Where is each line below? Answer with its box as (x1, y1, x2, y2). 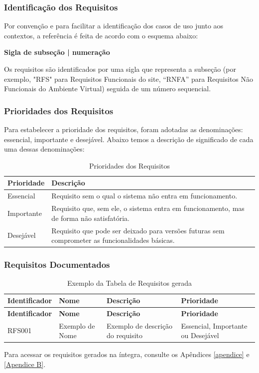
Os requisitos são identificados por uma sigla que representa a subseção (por (4, 64, 236, 74)
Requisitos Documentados (4, 258, 110, 271)
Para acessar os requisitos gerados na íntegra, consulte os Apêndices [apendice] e (4, 349, 250, 360)
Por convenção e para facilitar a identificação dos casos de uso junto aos (4, 20, 224, 31)
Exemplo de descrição (106, 320, 173, 331)
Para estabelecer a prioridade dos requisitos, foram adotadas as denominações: (4, 124, 243, 134)
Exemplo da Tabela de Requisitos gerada (67, 278, 192, 288)
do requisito (106, 330, 143, 341)
